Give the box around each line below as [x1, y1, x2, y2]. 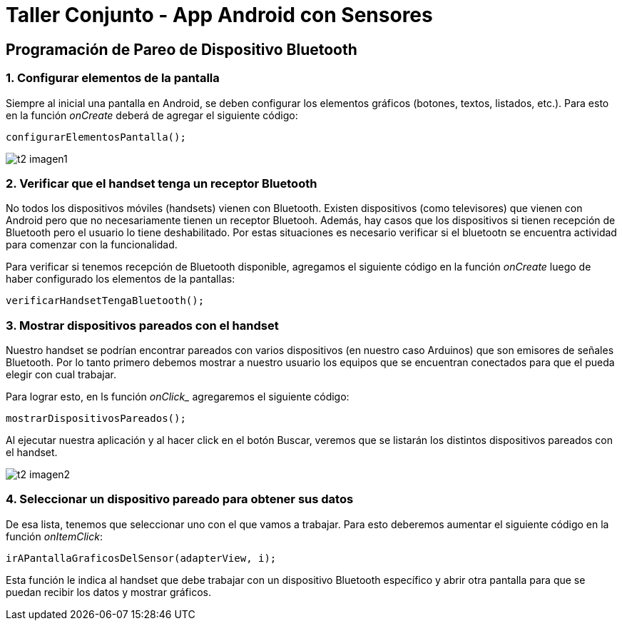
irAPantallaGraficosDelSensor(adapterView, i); [6, 552, 277, 564]
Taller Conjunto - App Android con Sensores [6, 3, 433, 27]
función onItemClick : [6, 530, 103, 542]
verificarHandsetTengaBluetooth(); [6, 295, 205, 307]
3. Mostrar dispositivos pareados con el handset [6, 318, 279, 333]
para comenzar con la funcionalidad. [6, 238, 178, 251]
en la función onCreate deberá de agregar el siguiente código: [6, 108, 298, 121]
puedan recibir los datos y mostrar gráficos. [6, 585, 212, 598]
